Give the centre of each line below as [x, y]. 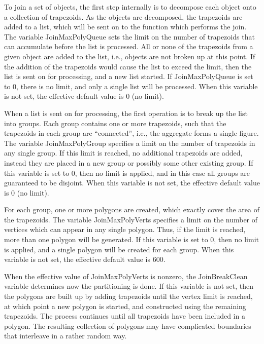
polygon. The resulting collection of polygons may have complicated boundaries [128, 326]
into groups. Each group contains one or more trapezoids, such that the [115, 123]
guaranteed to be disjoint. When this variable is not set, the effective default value [132, 183]
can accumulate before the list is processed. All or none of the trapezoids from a [129, 46]
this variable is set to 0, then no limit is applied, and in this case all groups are [127, 173]
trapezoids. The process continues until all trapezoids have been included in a [125, 316]
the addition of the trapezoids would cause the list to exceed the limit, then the [128, 66]
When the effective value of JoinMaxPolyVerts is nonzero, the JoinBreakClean [126, 276]
